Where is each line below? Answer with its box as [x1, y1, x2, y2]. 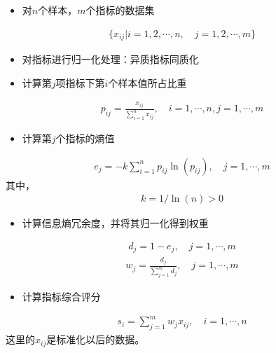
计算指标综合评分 [22, 289, 101, 304]
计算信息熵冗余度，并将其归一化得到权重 [22, 216, 209, 230]
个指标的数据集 [85, 3, 155, 17]
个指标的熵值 [55, 131, 115, 146]
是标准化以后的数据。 [46, 332, 145, 347]
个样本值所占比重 [108, 75, 187, 90]
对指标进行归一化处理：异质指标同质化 [22, 52, 199, 67]
